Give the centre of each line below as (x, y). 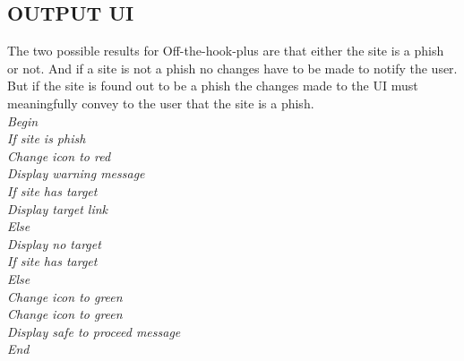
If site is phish (47, 138)
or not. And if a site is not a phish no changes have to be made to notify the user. (232, 68)
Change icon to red (59, 155)
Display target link (58, 208)
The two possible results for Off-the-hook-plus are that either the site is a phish (226, 51)
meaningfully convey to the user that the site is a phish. (161, 103)
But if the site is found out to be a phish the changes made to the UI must (213, 86)
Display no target (54, 243)
